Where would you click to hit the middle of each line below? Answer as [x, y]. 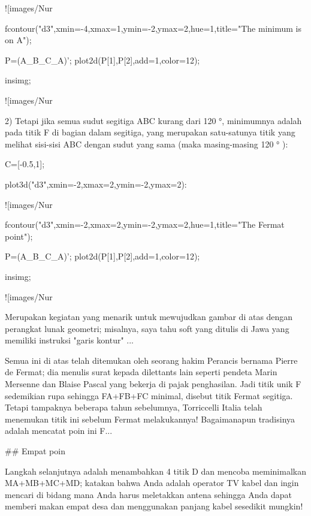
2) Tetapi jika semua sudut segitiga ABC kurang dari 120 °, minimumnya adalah [153, 120]
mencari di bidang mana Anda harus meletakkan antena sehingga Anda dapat [148, 494]
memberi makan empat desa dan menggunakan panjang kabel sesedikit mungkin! [154, 506]
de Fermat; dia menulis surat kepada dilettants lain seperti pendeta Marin [141, 372]
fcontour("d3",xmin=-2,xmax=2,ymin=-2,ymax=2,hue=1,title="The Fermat [145, 224]
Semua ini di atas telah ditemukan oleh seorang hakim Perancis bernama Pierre [151, 360]
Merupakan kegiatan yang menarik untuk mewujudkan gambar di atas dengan [149, 317]
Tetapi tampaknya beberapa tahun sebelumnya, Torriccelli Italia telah [134, 407]
